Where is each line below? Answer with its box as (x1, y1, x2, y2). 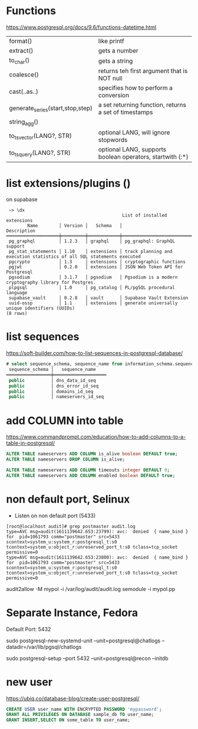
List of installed (122, 212, 167, 219)
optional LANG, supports (98, 146, 167, 154)
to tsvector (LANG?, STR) (9, 132, 72, 141)
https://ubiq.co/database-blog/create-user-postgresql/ (6, 695, 140, 702)
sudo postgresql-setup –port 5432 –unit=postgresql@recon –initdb (6, 655, 169, 662)
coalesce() (9, 71, 39, 79)
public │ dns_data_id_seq (8, 377, 96, 383)
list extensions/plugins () (6, 176, 131, 190)
